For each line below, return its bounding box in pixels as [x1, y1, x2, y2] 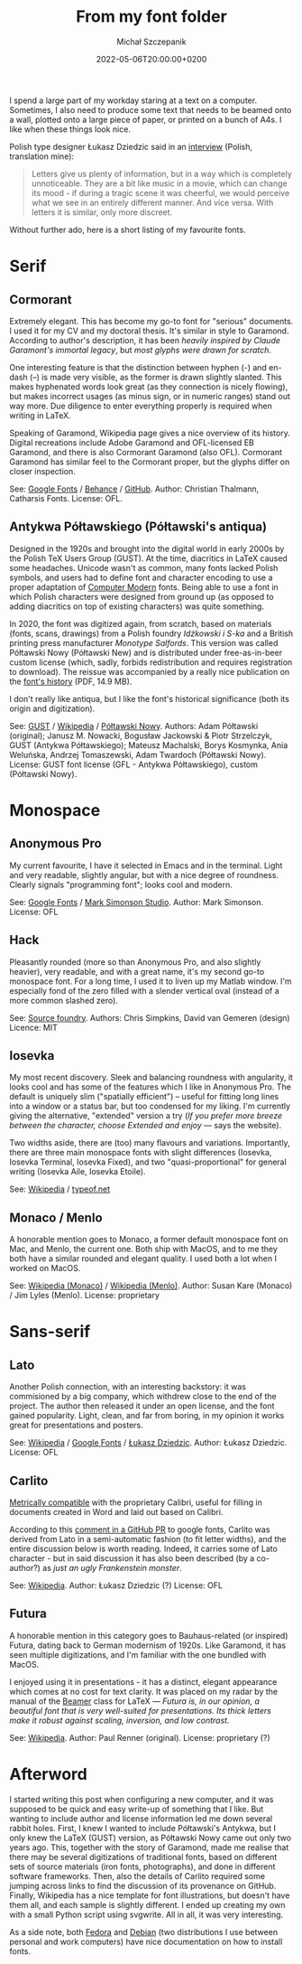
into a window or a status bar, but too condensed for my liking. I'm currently [9, 1100, 291, 1112]
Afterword [9, 1764, 87, 1784]
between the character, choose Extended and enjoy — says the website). [9, 1120, 282, 1131]
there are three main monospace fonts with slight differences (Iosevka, [9, 1147, 272, 1158]
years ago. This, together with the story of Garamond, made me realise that [9, 1841, 289, 1853]
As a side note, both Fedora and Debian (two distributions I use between [9, 1926, 278, 1937]
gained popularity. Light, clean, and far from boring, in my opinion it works [9, 1410, 285, 1421]
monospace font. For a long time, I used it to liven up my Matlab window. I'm [9, 976, 292, 987]
